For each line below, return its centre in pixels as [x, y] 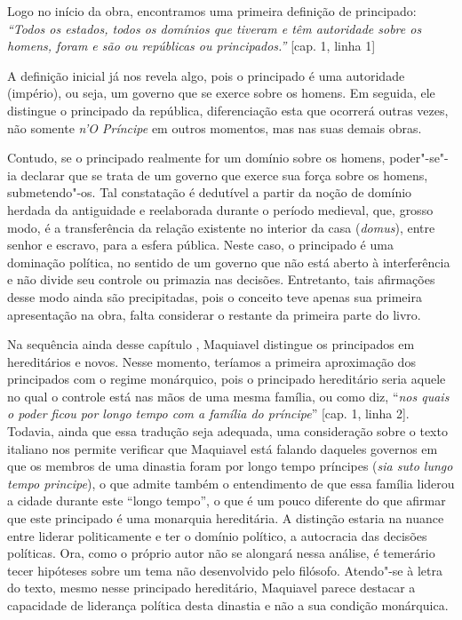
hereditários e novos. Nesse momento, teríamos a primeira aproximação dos [211, 361]
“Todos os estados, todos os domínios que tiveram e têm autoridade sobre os [215, 28]
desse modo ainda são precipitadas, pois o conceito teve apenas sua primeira [215, 296]
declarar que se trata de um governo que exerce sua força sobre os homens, [224, 175]
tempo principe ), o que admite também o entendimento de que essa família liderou [231, 483]
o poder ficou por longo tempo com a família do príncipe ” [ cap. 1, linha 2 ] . [208, 413]
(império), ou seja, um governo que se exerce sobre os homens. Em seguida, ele [221, 93]
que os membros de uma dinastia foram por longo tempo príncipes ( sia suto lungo [230, 466]
